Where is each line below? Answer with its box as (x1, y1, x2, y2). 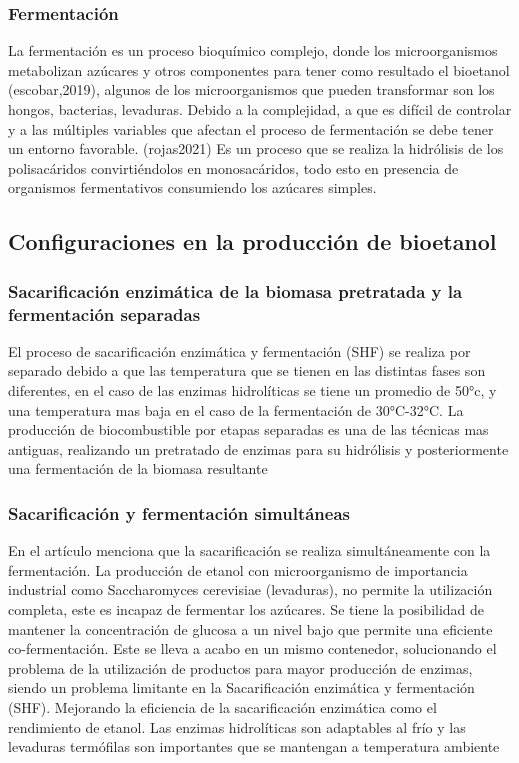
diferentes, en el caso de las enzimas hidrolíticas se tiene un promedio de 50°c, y (8, 380, 497, 401)
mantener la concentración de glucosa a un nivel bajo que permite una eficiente (8, 618, 493, 639)
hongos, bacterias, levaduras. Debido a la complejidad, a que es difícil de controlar (8, 99, 512, 119)
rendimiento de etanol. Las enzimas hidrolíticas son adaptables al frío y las (8, 716, 466, 737)
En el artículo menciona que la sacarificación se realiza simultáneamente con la (8, 540, 491, 561)
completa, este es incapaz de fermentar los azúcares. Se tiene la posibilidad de (8, 599, 485, 620)
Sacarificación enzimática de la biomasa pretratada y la (8, 278, 463, 303)
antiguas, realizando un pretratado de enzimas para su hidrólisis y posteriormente (8, 438, 509, 459)
